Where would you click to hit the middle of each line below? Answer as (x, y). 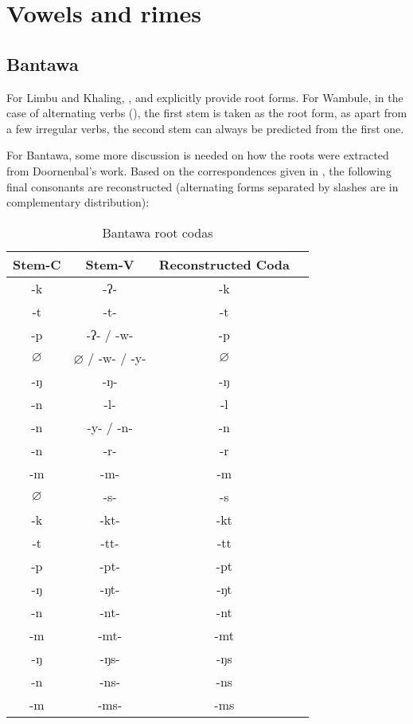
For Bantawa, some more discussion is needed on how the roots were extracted (198, 155)
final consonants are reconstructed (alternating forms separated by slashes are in (203, 186)
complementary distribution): (78, 202)
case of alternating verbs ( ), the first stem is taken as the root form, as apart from (207, 113)
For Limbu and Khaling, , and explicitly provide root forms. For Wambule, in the (205, 97)
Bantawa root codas (158, 232)
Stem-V (110, 264)
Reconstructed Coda (224, 264)
